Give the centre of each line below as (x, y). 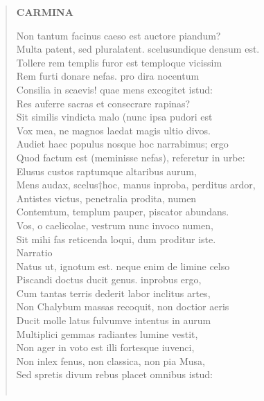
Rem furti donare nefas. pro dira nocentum (108, 76)
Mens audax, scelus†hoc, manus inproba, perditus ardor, (136, 185)
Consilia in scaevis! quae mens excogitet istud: (114, 89)
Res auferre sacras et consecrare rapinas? (103, 103)
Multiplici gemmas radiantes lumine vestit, (107, 333)
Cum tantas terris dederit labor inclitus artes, (113, 293)
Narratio (34, 252)
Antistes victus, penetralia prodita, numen (106, 198)
